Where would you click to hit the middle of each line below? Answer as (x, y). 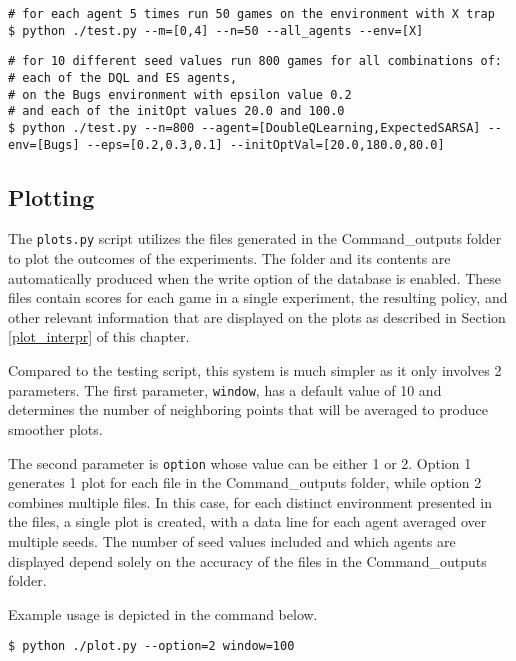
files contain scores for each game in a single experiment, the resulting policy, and (258, 297)
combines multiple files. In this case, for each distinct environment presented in (250, 501)
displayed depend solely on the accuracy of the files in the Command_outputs (247, 560)
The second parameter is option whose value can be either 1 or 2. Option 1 (240, 462)
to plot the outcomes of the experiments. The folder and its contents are (229, 258)
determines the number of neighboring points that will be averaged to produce (248, 409)
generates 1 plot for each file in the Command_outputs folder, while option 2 (245, 482)
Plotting (51, 196)
